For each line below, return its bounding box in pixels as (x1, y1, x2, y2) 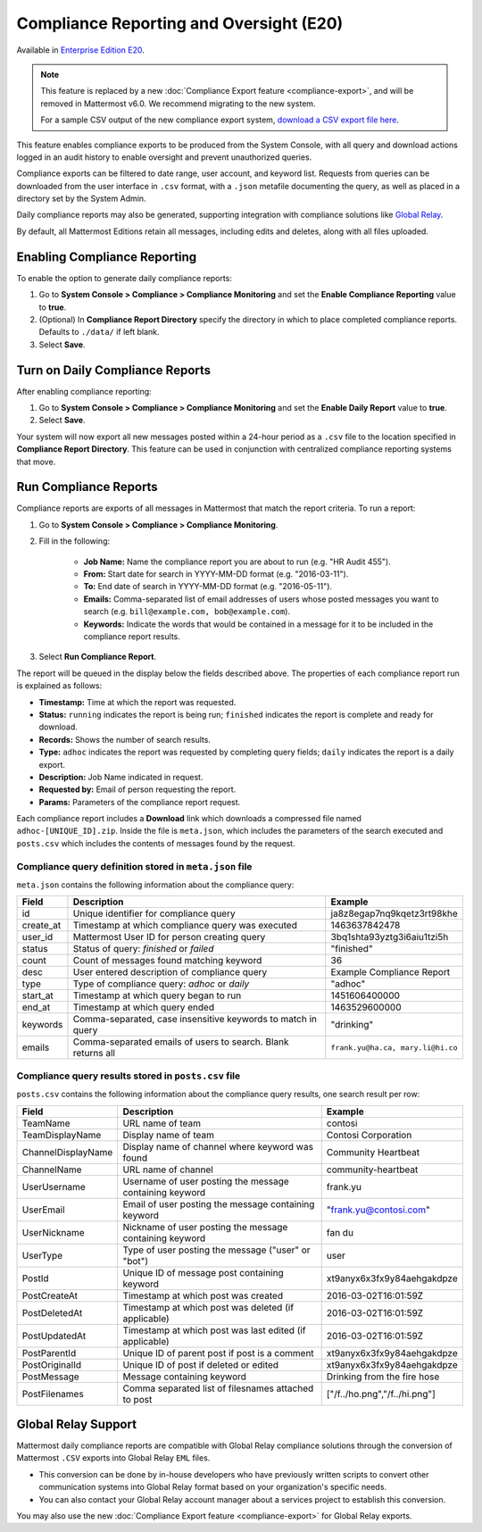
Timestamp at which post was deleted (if (122, 1301, 295, 1313)
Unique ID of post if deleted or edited (122, 1358, 279, 1370)
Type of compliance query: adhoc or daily (72, 978, 250, 990)
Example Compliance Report (330, 966, 451, 978)
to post (122, 1393, 153, 1405)
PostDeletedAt (21, 1306, 83, 1319)
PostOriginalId (21, 1358, 82, 1370)
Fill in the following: (38, 536, 111, 546)
